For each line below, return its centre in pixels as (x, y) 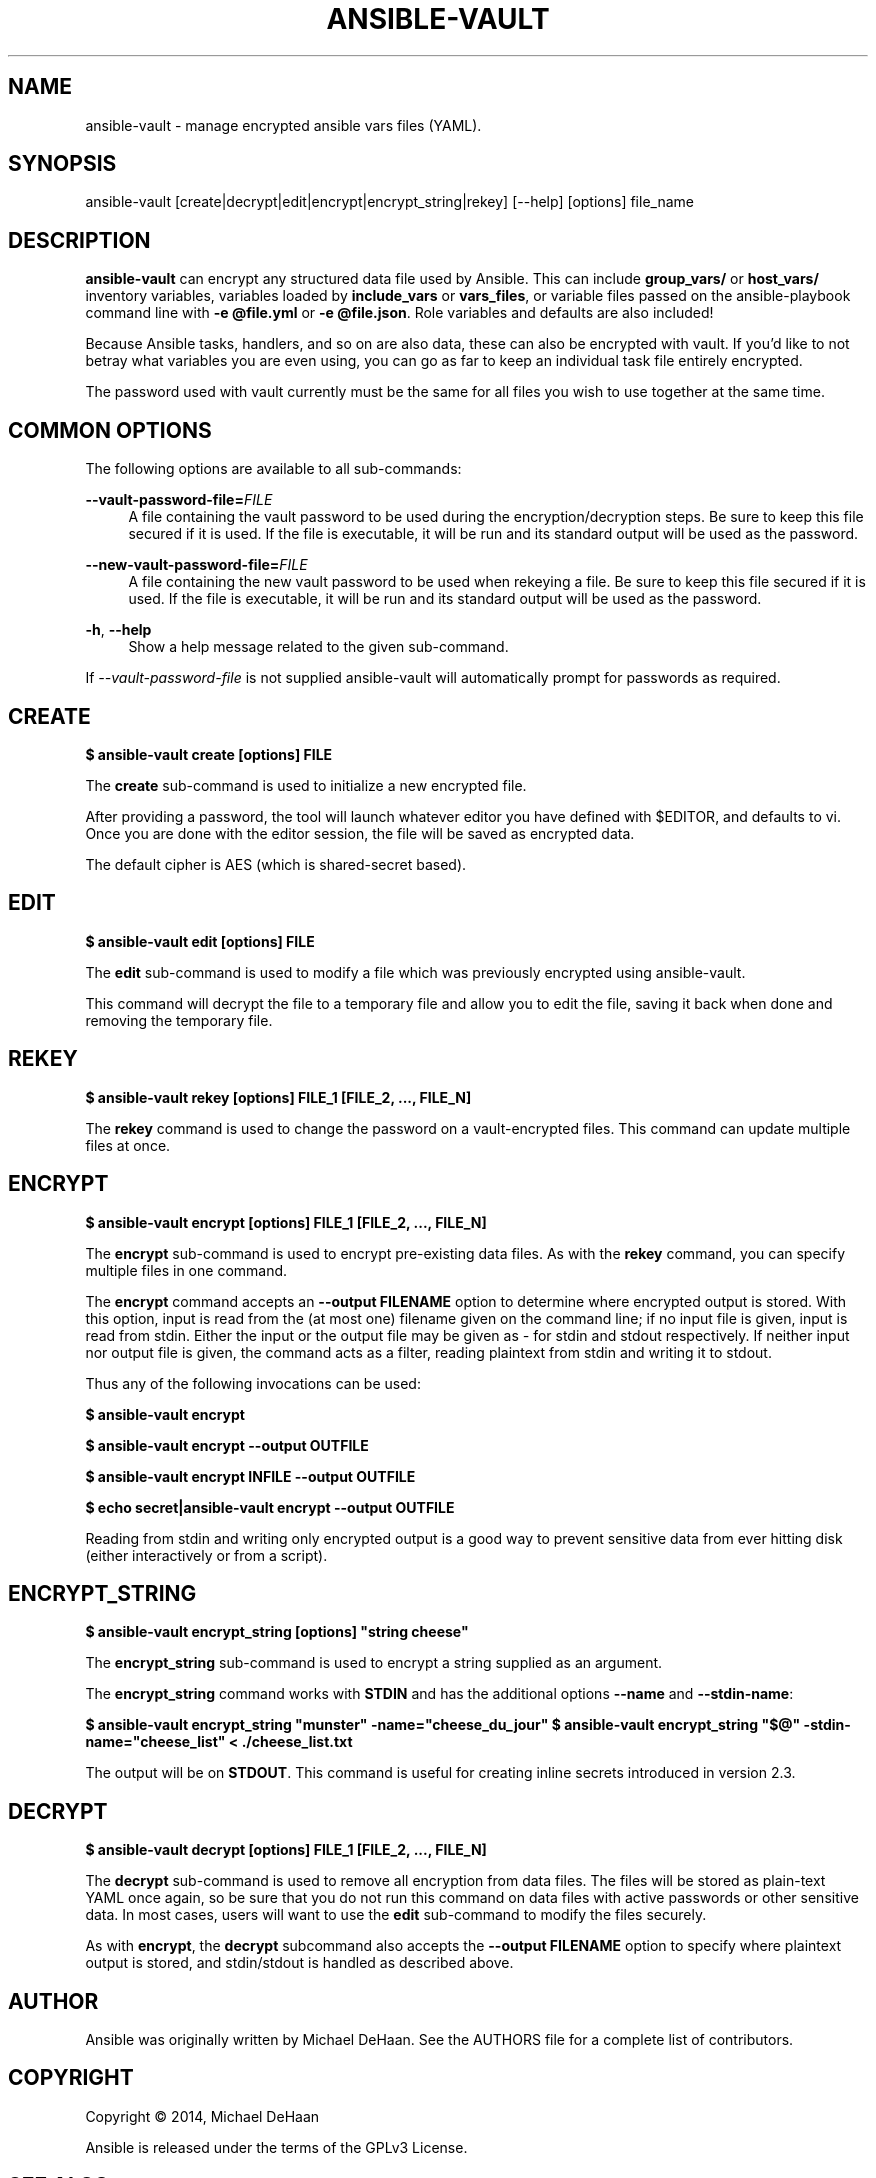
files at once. (128, 1145)
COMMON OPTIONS (110, 430)
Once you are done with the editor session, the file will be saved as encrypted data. (360, 833)
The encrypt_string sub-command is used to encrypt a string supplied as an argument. (374, 1663)
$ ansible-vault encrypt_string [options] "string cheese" (277, 1632)
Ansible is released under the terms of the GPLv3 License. (276, 2147)
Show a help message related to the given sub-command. (318, 647)
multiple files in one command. (186, 1270)
